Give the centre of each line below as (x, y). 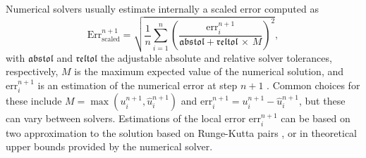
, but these (322, 101)
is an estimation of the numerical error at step (138, 85)
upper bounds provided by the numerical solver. (109, 146)
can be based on (316, 118)
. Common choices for (313, 85)
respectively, (32, 71)
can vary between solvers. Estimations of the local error (126, 118)
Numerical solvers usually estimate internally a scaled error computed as (162, 8)
